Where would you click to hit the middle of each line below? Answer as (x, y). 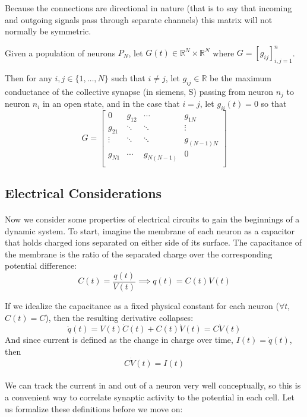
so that (274, 104)
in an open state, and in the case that (111, 104)
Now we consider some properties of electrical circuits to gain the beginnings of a (152, 219)
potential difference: (41, 265)
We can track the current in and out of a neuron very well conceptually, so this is (153, 385)
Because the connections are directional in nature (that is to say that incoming (148, 8)
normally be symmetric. (48, 31)
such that (128, 78)
